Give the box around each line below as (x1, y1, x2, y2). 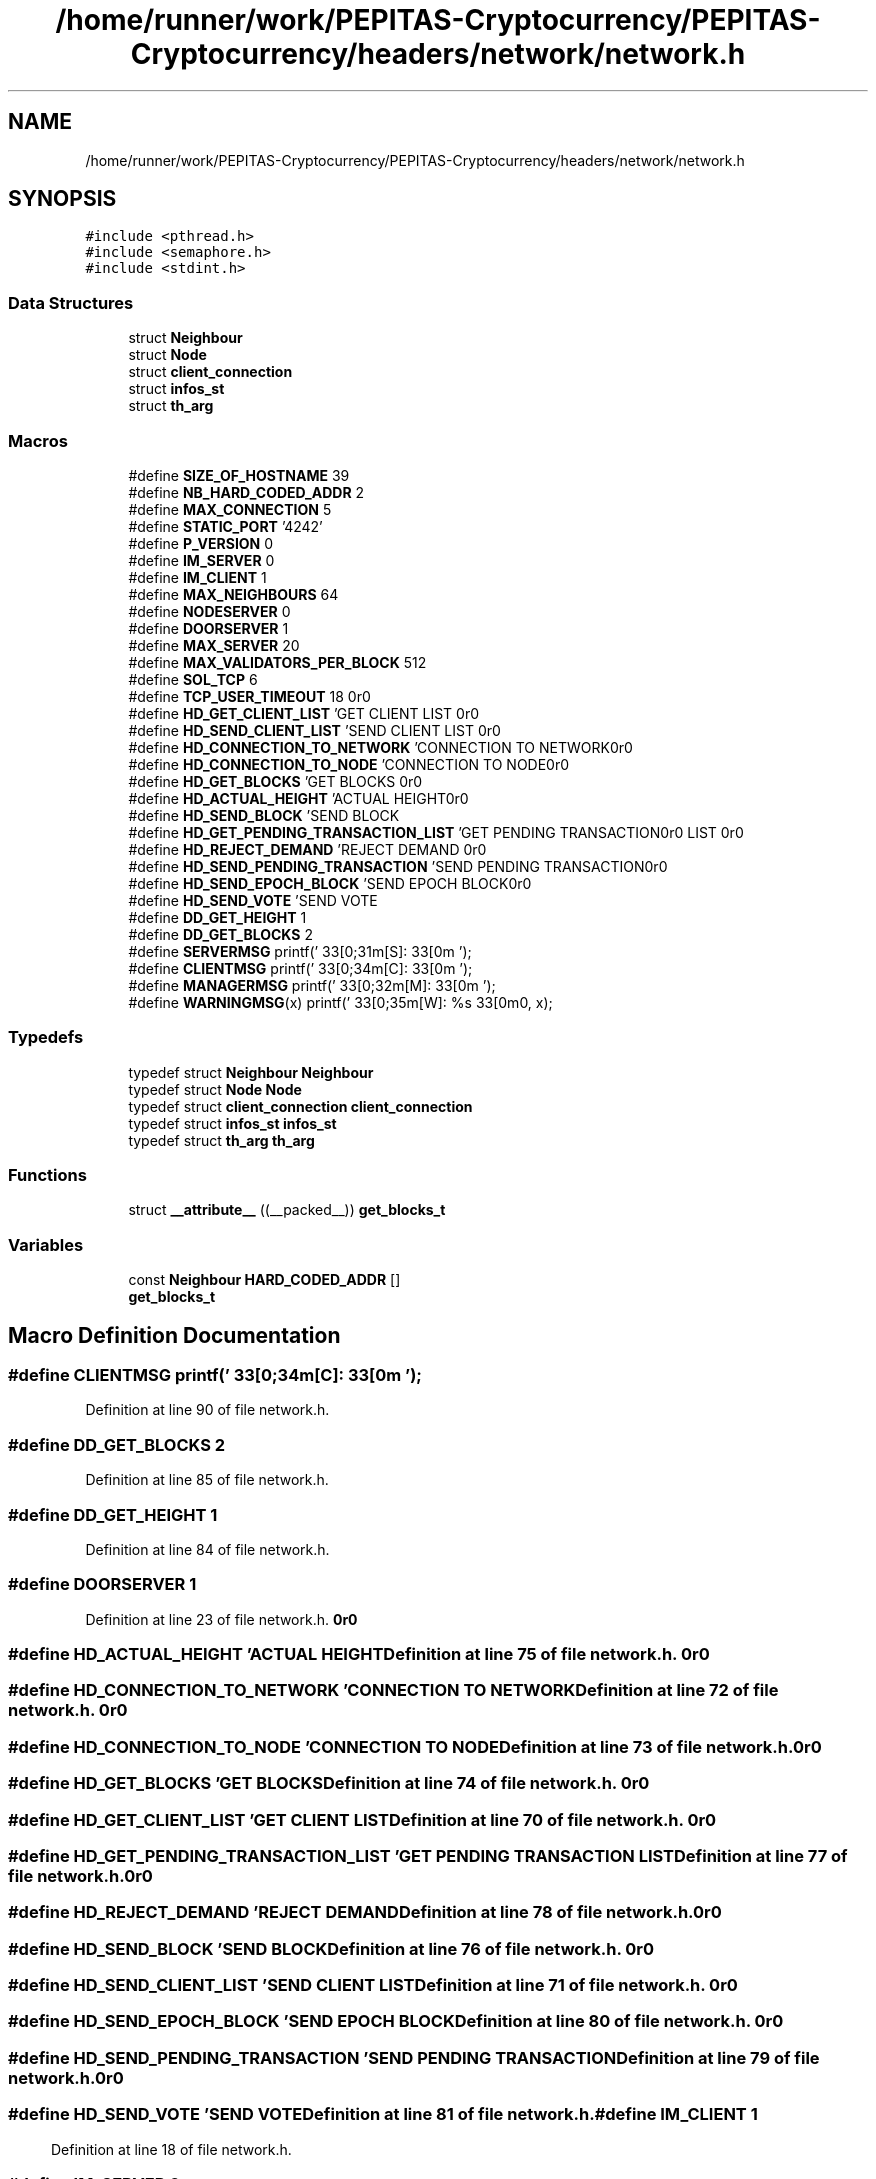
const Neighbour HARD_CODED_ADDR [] (128, 1271, 401, 1289)
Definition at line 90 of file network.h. (85, 1401, 330, 1419)
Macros (8, 430, 68, 451)
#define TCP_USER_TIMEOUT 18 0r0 (128, 687, 371, 705)
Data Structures (8, 292, 134, 313)
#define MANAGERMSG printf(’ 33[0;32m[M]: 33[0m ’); (128, 976, 496, 994)
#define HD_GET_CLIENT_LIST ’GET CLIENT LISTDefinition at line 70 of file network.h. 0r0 (8, 1809, 717, 1830)
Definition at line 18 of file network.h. (51, 2140, 292, 2158)
